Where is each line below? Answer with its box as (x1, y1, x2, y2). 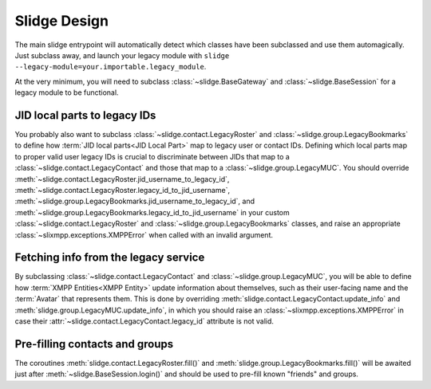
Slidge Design (14, 12, 109, 29)
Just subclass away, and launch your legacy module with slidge (14, 50, 230, 60)
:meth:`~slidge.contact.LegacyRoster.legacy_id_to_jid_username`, (14, 185, 231, 194)
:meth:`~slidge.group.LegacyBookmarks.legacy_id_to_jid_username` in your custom (14, 207, 291, 217)
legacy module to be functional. (14, 88, 119, 97)
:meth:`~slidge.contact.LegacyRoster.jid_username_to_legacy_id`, (14, 174, 230, 183)
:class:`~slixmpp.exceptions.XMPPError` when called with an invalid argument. (14, 230, 273, 239)
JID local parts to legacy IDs (14, 108, 156, 122)
